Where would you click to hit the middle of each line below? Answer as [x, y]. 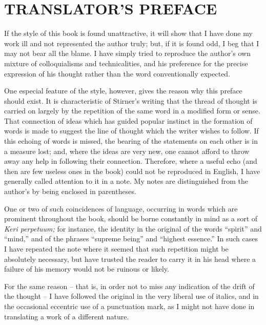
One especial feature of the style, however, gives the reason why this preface [123, 91]
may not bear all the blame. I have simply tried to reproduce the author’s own [128, 53]
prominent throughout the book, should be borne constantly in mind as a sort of [131, 218]
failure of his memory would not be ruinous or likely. [87, 269]
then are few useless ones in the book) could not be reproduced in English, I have [132, 171]
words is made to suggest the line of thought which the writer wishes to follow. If [131, 131]
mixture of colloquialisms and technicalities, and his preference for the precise [126, 63]
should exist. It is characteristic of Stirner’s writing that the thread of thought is [131, 100]
